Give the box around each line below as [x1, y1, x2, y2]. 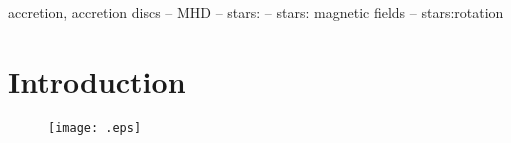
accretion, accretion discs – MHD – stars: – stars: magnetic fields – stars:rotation [8, 2, 504, 22]
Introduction [8, 60, 186, 101]
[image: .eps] [48, 120, 142, 135]
